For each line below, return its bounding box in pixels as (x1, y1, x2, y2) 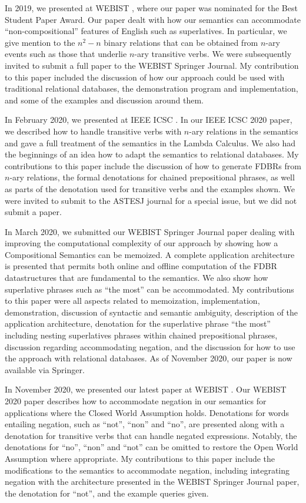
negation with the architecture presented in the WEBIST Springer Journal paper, (5, 475, 300, 488)
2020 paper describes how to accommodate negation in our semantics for (5, 395, 267, 407)
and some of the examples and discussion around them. (5, 93, 204, 106)
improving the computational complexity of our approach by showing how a (5, 237, 278, 249)
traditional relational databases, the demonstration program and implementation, (5, 82, 298, 95)
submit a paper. (5, 206, 62, 218)
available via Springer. (5, 363, 85, 375)
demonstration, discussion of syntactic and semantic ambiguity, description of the (5, 306, 298, 318)
